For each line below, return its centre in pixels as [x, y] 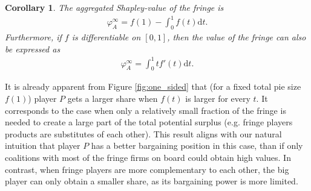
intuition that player [43, 146]
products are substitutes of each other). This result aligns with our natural [143, 133]
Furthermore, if [33, 36]
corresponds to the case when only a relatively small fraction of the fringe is [146, 110]
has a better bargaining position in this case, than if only [197, 146]
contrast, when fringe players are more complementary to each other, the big [147, 169]
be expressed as [33, 49]
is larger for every [218, 99]
